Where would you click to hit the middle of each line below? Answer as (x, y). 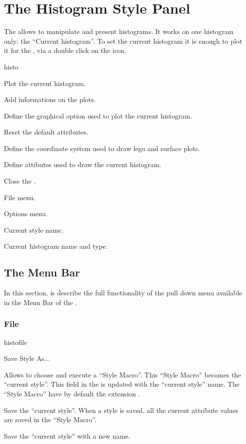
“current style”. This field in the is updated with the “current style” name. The (122, 384)
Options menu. (26, 213)
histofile (16, 342)
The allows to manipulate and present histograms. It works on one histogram (119, 31)
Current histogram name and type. (56, 246)
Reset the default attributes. (46, 132)
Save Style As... (27, 358)
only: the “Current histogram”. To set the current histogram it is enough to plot (123, 41)
